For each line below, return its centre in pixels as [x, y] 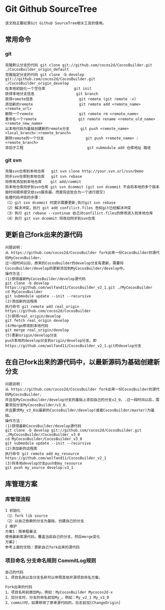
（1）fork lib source [27, 516]
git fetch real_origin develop [37, 320]
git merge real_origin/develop [37, 330]
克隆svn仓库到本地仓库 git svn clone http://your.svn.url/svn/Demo [74, 171]
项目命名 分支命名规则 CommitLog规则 [51, 561]
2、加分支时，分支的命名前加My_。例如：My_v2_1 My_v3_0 [57, 597]
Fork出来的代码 [19, 587]
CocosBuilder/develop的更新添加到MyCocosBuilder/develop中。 [66, 268]
